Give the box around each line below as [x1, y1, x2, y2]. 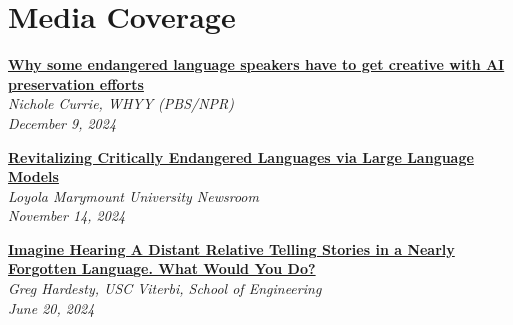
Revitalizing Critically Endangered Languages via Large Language [8, 146, 474, 167]
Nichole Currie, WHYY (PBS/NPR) [8, 93, 235, 114]
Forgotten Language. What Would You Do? [8, 258, 316, 279]
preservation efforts [8, 73, 144, 94]
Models [8, 166, 59, 187]
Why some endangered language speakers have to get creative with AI [8, 54, 505, 75]
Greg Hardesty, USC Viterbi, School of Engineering [8, 278, 322, 299]
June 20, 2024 [8, 297, 95, 318]
